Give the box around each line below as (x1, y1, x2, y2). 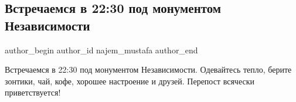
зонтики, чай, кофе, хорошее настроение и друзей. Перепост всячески (5, 74, 254, 87)
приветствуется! (5, 86, 61, 98)
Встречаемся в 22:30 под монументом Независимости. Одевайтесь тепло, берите (5, 63, 292, 76)
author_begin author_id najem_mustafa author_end (5, 43, 198, 56)
